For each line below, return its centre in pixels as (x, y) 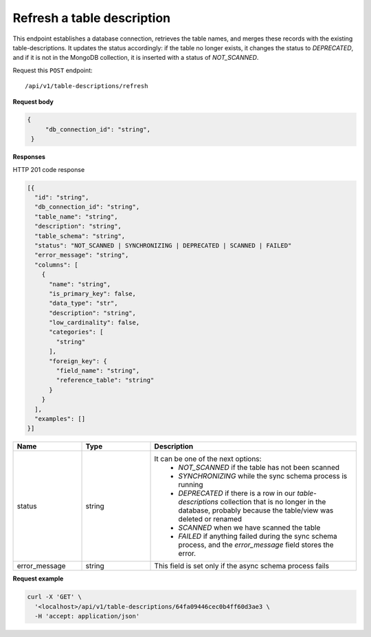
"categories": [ (76, 332)
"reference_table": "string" (105, 380)
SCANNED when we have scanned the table (249, 528)
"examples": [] (60, 419)
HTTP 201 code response (49, 169)
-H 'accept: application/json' (87, 616)
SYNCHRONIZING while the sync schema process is (263, 476)
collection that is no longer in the (273, 502)
